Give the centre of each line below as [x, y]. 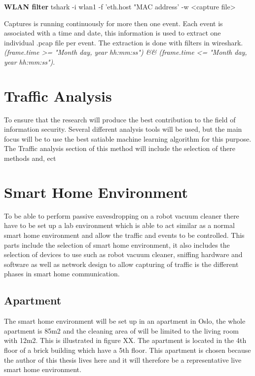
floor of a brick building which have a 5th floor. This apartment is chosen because [127, 350]
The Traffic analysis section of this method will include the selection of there [120, 148]
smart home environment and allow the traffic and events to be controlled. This [124, 235]
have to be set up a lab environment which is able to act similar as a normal [119, 225]
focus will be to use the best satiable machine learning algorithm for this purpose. [128, 138]
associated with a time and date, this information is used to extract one [112, 33]
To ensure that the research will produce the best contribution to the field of [120, 119]
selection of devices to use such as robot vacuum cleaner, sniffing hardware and [123, 254]
